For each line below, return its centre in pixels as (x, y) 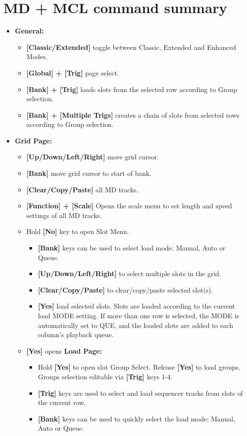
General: (29, 31)
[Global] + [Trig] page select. (73, 72)
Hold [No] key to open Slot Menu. (77, 231)
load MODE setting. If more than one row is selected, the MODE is (139, 315)
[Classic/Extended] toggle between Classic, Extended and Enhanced (131, 47)
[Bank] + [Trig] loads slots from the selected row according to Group (132, 89)
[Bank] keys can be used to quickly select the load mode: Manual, (137, 418)
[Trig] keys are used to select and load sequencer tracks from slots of (140, 393)
